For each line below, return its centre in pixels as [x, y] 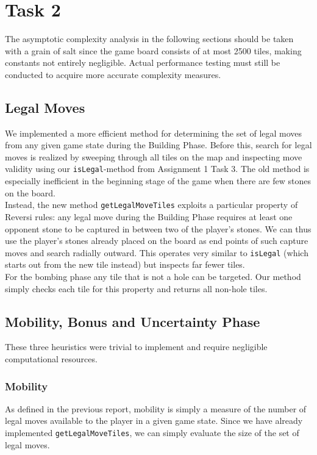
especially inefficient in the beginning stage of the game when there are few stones [158, 181]
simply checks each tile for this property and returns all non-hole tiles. [136, 288]
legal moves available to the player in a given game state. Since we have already [154, 421]
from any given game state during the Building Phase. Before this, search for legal [158, 145]
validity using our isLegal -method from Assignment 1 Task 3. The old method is [157, 169]
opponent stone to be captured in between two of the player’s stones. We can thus [158, 228]
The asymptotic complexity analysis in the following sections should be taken [149, 39]
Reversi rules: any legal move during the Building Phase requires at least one [149, 216]
